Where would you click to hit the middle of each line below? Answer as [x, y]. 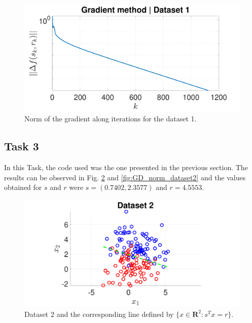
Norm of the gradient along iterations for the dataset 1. [111, 119]
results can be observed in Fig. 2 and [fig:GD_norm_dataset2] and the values [125, 177]
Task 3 [22, 146]
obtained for [23, 187]
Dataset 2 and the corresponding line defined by [99, 314]
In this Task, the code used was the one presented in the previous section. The [126, 167]
